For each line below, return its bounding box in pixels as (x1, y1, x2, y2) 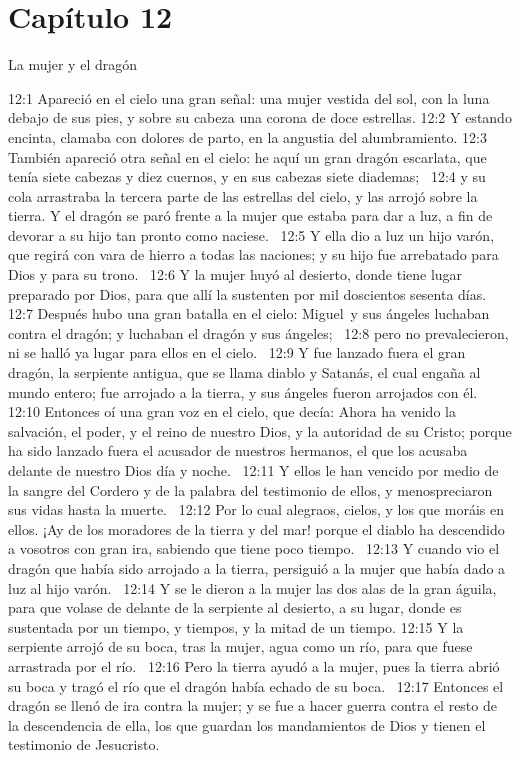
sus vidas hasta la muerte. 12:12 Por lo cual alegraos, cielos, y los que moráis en (8, 499, 504, 520)
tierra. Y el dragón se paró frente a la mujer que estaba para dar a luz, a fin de (8, 205, 493, 226)
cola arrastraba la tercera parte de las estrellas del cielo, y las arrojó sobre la (8, 185, 478, 206)
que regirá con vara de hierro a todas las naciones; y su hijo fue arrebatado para (8, 244, 499, 265)
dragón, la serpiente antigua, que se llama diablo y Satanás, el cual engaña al (8, 362, 481, 383)
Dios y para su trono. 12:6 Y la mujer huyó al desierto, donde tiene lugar (8, 264, 463, 285)
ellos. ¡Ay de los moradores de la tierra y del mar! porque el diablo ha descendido (8, 518, 505, 539)
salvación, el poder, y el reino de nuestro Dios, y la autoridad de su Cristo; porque (8, 420, 512, 441)
